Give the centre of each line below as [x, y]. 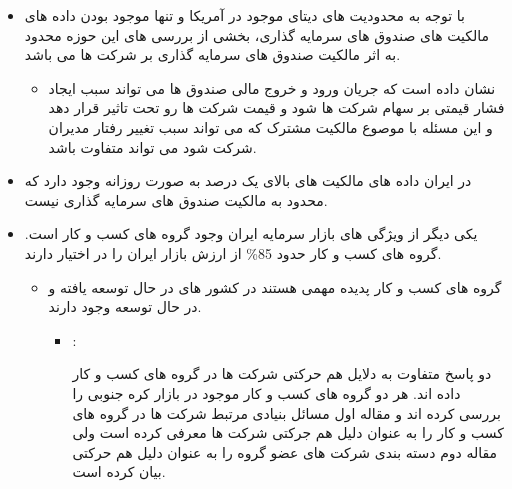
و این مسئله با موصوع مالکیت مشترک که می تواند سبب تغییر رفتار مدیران [270, 126]
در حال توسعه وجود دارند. [125, 306]
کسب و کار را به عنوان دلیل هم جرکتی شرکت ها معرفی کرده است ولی [288, 432]
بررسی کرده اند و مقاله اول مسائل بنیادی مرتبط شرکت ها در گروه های [286, 412]
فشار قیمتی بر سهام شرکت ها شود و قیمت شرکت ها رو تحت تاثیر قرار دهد [276, 107]
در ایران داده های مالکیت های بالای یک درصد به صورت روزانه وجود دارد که [248, 180]
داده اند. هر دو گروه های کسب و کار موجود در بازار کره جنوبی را [266, 392]
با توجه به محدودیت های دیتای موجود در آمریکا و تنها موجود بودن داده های [244, 15]
